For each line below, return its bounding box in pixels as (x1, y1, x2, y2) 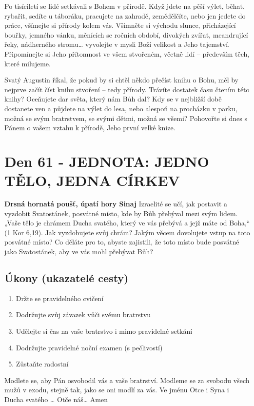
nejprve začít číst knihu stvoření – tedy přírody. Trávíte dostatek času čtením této (4, 84, 250, 94)
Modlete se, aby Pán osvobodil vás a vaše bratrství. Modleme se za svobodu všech (4, 375, 250, 385)
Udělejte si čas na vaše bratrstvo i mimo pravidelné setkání (16, 325, 193, 336)
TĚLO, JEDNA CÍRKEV (4, 170, 180, 190)
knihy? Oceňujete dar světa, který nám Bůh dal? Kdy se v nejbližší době (4, 94, 222, 104)
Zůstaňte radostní (16, 359, 69, 369)
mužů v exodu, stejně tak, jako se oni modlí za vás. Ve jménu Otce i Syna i (4, 385, 229, 395)
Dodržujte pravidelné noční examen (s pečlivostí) (16, 342, 163, 352)
